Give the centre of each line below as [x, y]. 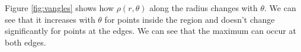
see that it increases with [50, 19]
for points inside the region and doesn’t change [190, 19]
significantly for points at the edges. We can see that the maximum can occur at [150, 31]
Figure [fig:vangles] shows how [60, 8]
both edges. [25, 42]
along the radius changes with [204, 8]
